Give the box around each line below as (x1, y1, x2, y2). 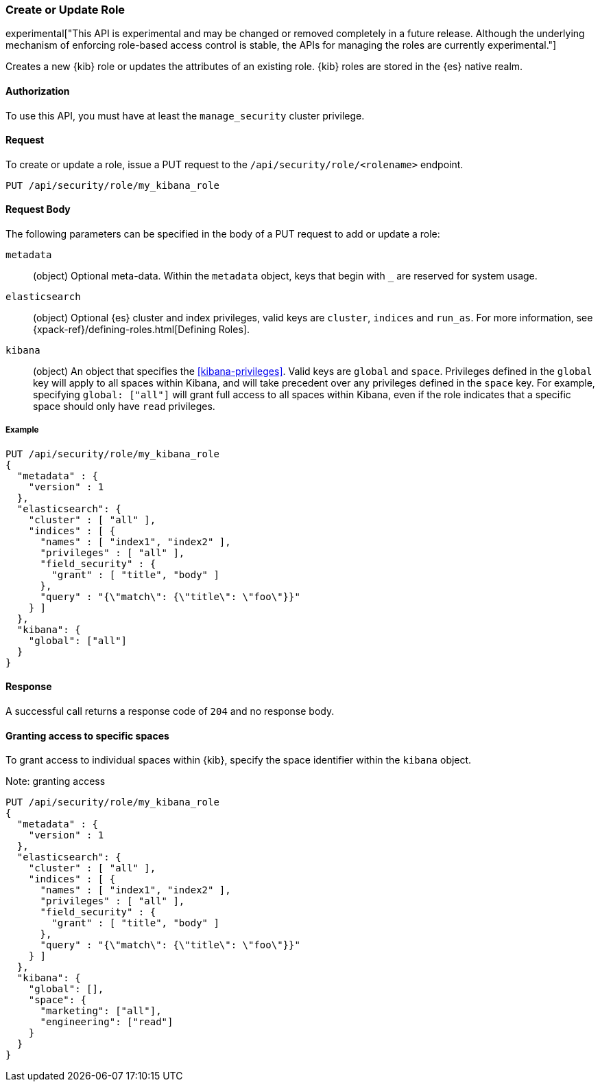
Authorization (5, 84, 70, 97)
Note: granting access (5, 775, 106, 788)
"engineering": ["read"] (40, 1016, 173, 1028)
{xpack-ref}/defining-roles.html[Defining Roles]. (33, 323, 250, 336)
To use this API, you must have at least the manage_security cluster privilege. (5, 109, 365, 122)
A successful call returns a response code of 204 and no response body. (5, 705, 335, 718)
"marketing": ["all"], (40, 1005, 162, 1017)
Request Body (5, 203, 71, 216)
